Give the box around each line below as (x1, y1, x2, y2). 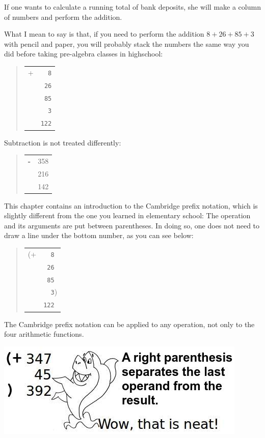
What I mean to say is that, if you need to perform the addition (4, 28, 204, 39)
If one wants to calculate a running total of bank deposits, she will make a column (4, 2, 261, 12)
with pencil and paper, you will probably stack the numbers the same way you (4, 38, 249, 49)
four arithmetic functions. (4, 329, 84, 339)
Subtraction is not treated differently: (4, 137, 121, 148)
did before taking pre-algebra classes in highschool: (4, 48, 163, 59)
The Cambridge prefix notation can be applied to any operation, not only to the (4, 318, 255, 329)
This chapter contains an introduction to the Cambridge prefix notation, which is (4, 200, 258, 211)
